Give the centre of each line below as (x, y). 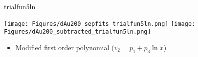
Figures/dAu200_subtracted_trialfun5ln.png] (77, 32)
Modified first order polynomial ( (65, 47)
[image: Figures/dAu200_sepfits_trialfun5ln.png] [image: (100, 24)
